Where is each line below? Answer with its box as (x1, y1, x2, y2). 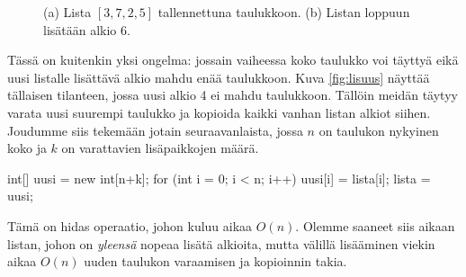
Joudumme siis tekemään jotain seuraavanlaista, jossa (7, 121, 303, 139)
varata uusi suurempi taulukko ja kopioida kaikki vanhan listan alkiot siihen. (7, 103, 431, 121)
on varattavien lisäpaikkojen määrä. (61, 138, 259, 157)
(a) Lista (43, 3, 92, 21)
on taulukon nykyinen (318, 121, 439, 139)
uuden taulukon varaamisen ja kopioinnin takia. (84, 252, 347, 271)
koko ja (7, 138, 47, 157)
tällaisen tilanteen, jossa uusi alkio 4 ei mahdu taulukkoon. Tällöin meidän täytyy (7, 85, 458, 104)
